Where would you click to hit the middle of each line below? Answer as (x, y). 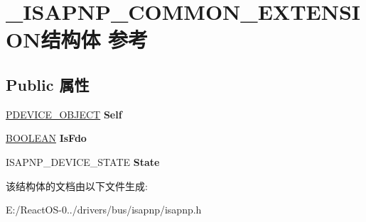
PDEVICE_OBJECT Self (64, 114)
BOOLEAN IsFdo (46, 138)
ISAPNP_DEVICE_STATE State (83, 161)
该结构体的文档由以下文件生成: (77, 185)
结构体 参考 (95, 39)
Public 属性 (48, 84)
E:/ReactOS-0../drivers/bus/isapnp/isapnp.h (104, 210)
